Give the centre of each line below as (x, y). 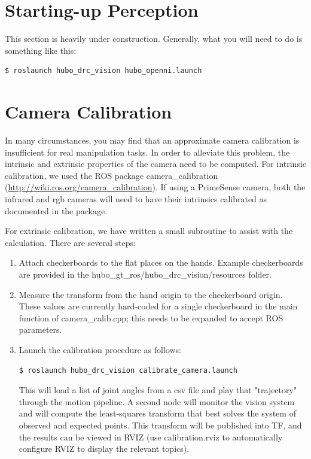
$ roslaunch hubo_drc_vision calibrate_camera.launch (128, 370)
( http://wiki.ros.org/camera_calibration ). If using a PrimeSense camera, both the (155, 187)
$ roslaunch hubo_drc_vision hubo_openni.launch (103, 71)
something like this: (41, 50)
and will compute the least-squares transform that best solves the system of (157, 413)
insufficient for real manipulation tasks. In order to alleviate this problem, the (147, 152)
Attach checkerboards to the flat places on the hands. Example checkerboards (161, 262)
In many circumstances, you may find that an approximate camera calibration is (152, 140)
